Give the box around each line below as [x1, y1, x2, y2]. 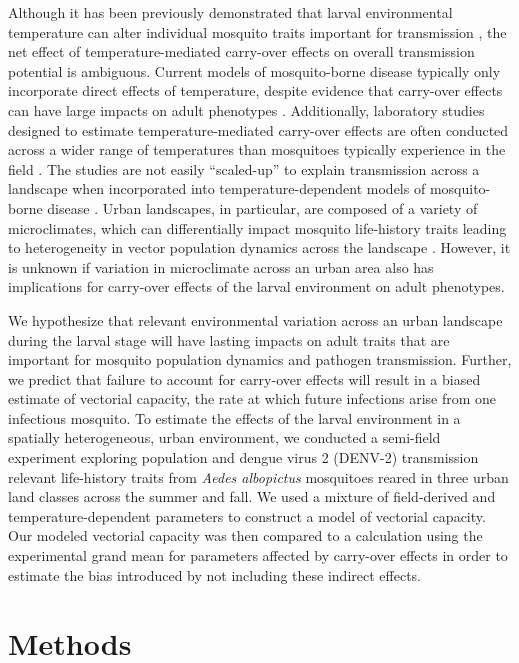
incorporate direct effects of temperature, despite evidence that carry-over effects [8, 80, 503, 101]
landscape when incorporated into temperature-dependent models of [8, 178, 426, 199]
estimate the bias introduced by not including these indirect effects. [8, 564, 421, 585]
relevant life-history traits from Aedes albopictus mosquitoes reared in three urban [8, 466, 509, 487]
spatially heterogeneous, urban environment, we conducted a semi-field [8, 427, 441, 448]
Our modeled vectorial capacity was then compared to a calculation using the [8, 525, 483, 546]
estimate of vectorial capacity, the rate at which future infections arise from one [8, 388, 497, 409]
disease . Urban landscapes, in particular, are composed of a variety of [47, 197, 478, 218]
